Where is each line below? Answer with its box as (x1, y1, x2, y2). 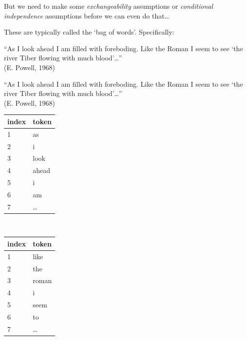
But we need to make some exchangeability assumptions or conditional (4, 1, 213, 11)
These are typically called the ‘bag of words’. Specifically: (4, 27, 174, 37)
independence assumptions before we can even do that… (4, 10, 170, 20)
